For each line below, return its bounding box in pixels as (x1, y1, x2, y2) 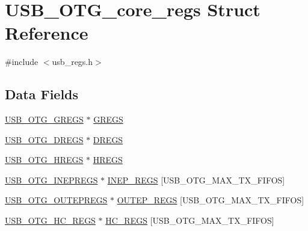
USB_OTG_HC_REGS (5, 214, 96, 227)
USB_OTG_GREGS (5, 113, 84, 126)
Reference (5, 20, 88, 45)
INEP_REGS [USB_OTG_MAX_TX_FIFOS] (107, 173, 285, 186)
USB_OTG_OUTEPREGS (5, 194, 108, 206)
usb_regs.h (52, 55, 93, 68)
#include (5, 55, 38, 68)
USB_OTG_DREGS (5, 133, 84, 146)
